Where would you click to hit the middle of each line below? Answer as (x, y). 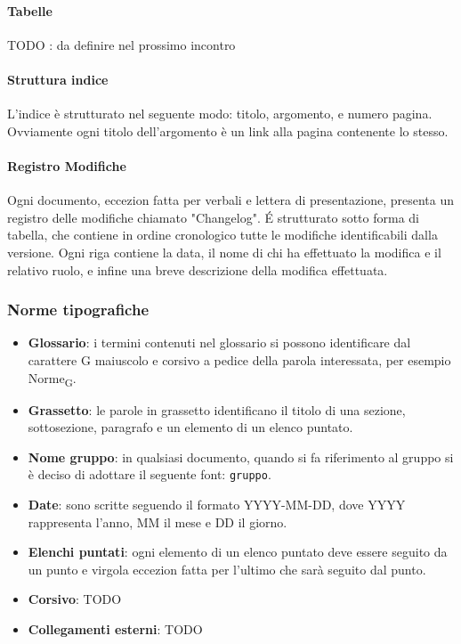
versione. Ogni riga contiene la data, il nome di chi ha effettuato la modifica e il (224, 252)
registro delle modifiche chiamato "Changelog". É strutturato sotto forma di (213, 217)
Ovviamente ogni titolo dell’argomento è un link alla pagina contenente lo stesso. (228, 130)
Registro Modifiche (67, 165)
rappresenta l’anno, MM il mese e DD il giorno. (158, 522)
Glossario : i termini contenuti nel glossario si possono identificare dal (219, 342)
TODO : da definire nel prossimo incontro (121, 44)
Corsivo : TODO (75, 599)
